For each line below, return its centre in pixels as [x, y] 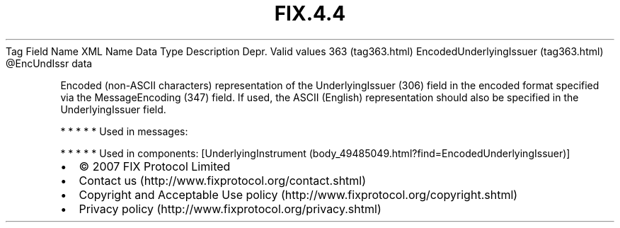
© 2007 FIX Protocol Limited [155, 166]
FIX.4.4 [310, 13]
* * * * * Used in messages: [124, 131]
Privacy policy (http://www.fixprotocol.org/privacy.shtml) [230, 209]
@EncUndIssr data [49, 63]
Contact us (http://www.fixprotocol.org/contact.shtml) [223, 180]
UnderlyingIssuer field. [113, 109]
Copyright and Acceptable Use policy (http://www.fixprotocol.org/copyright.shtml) [298, 194]
